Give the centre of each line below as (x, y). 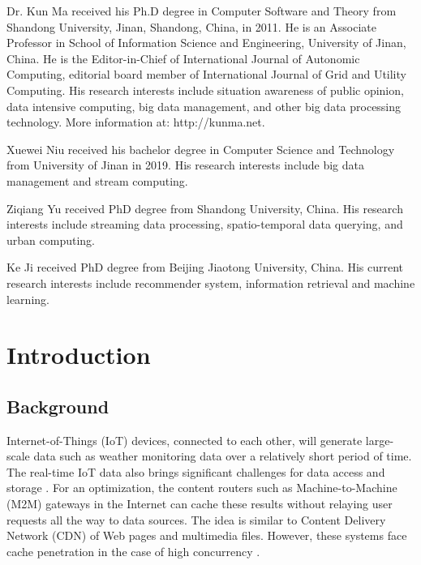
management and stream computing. (97, 180)
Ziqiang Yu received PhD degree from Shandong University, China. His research (205, 208)
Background (58, 406)
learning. (28, 299)
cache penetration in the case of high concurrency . (133, 551)
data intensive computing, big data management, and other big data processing (204, 106)
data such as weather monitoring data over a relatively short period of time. (223, 456)
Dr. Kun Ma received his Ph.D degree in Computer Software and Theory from (202, 11)
